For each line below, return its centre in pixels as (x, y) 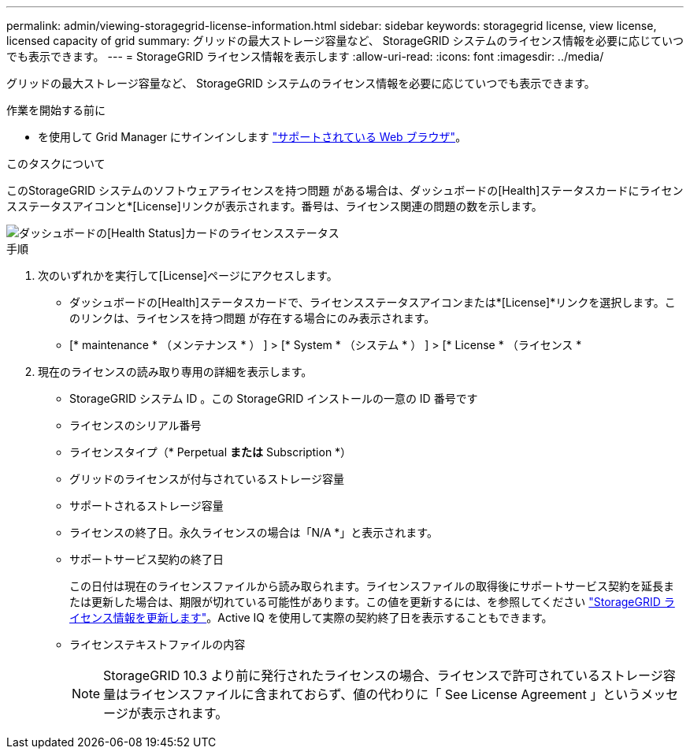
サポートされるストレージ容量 (147, 506)
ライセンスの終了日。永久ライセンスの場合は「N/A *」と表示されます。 (254, 532)
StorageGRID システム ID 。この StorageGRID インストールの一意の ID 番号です (274, 398)
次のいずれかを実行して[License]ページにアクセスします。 (188, 275)
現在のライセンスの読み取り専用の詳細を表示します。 (175, 372)
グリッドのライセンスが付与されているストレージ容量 (207, 479)
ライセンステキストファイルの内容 (158, 644)
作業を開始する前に (56, 110)
